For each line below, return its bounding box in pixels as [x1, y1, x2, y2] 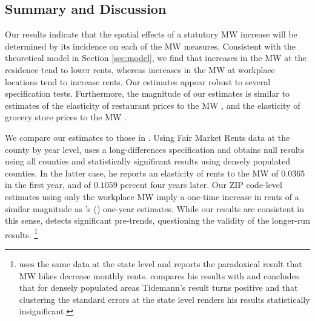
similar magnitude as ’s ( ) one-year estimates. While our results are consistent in [5, 202, 304, 215]
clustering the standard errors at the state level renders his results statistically [19, 293, 310, 305]
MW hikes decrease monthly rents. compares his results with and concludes [19, 269, 299, 282]
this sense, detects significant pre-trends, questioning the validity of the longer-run [5, 214, 310, 227]
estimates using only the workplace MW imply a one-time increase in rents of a [5, 190, 299, 203]
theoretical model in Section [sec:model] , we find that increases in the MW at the [5, 51, 307, 64]
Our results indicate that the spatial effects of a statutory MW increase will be [5, 28, 297, 41]
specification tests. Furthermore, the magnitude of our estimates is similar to [5, 87, 290, 100]
